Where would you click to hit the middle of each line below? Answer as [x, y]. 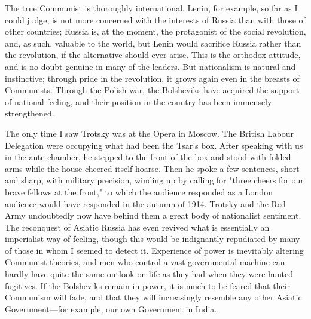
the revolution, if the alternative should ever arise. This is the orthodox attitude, [153, 55]
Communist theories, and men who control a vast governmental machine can [145, 262]
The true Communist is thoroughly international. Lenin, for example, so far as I [151, 8]
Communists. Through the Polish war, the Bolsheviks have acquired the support [152, 90]
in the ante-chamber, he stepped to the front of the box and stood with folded [148, 157]
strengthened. [30, 113]
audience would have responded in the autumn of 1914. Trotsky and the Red [145, 203]
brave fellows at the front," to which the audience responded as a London [139, 191]
